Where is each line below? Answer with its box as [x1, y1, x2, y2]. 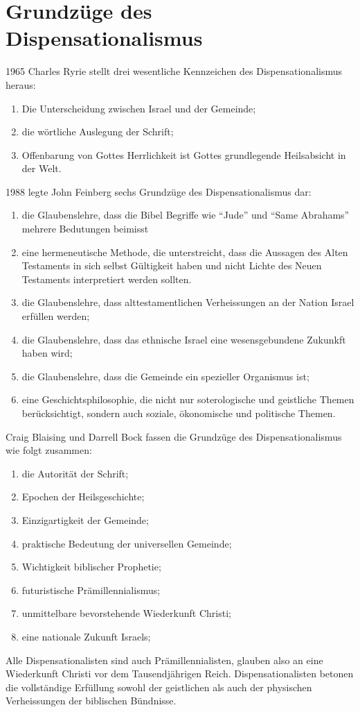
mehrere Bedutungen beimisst [21, 221, 149, 236]
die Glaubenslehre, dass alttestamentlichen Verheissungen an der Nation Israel [21, 295, 354, 310]
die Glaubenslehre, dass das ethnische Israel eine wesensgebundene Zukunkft [21, 332, 346, 346]
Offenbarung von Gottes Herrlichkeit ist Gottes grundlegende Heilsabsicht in [21, 147, 346, 162]
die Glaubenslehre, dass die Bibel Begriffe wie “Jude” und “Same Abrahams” [21, 207, 350, 222]
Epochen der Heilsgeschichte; [21, 489, 145, 504]
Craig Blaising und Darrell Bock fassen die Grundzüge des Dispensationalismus [6, 429, 342, 443]
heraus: [6, 77, 36, 92]
